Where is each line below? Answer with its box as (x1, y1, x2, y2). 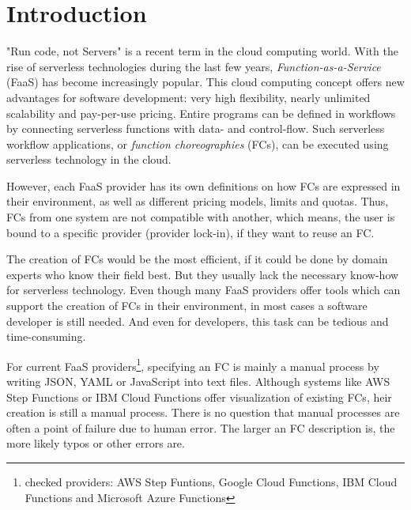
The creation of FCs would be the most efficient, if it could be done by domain (6, 251, 388, 267)
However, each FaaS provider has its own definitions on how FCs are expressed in (6, 177, 401, 194)
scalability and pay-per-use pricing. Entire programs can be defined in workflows (6, 104, 396, 121)
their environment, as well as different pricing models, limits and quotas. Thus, (6, 193, 389, 210)
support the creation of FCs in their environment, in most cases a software (6, 297, 368, 314)
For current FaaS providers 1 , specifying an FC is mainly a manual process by (6, 355, 379, 374)
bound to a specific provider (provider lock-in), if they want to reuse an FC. (6, 224, 375, 240)
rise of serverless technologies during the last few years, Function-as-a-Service (6, 58, 381, 74)
